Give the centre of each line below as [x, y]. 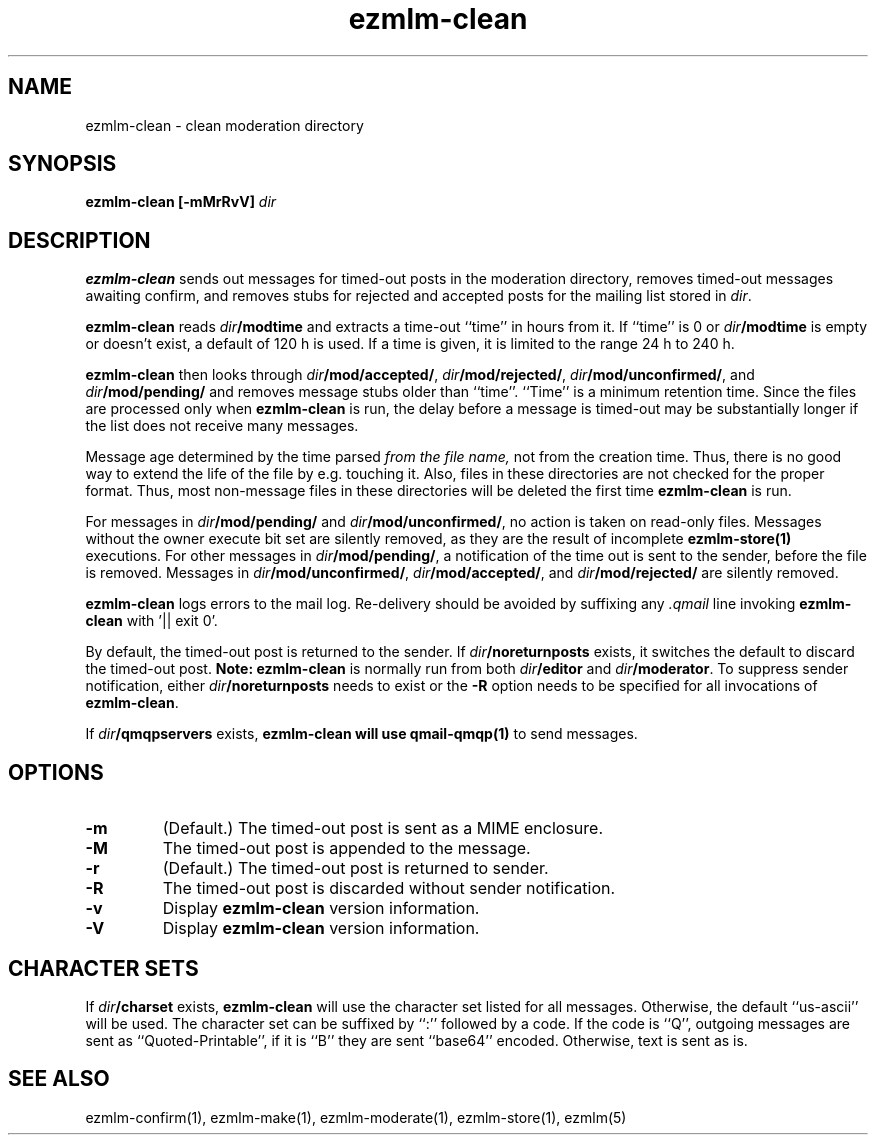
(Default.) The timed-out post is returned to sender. [355, 868]
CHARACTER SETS [103, 968]
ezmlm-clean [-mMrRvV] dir [181, 202]
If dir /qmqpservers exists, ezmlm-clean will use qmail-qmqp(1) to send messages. [361, 734]
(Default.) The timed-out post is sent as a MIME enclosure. [382, 828]
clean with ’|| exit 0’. [151, 621]
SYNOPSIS [62, 164]
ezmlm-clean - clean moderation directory [224, 125]
